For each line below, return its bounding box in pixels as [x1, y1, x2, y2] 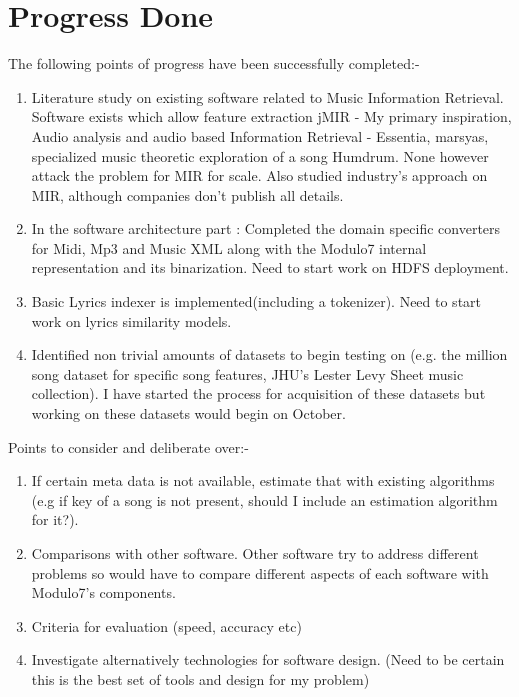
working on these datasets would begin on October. [31, 403, 346, 424]
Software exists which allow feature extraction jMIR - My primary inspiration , [31, 106, 512, 127]
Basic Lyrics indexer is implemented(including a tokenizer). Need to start [31, 291, 482, 312]
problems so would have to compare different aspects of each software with [31, 562, 489, 583]
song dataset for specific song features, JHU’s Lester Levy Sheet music [31, 363, 464, 384]
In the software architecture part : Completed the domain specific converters [31, 218, 501, 239]
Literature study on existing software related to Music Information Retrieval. [31, 86, 504, 107]
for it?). [31, 509, 79, 530]
